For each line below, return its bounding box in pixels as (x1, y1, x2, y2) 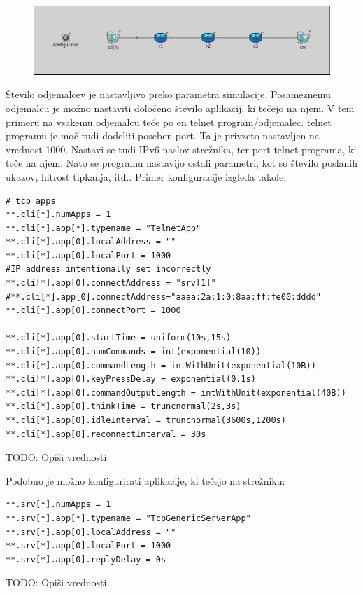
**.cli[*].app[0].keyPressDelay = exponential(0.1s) (6, 374, 256, 385)
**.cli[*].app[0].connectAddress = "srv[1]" (6, 278, 216, 289)
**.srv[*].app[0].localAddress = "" (6, 527, 176, 537)
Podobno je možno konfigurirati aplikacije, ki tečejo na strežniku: (6, 473, 285, 488)
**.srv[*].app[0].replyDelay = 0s (6, 554, 166, 565)
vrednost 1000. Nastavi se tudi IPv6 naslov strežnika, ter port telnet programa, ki (6, 141, 357, 156)
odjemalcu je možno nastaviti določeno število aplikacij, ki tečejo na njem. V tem (6, 100, 355, 115)
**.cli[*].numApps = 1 (6, 209, 111, 220)
